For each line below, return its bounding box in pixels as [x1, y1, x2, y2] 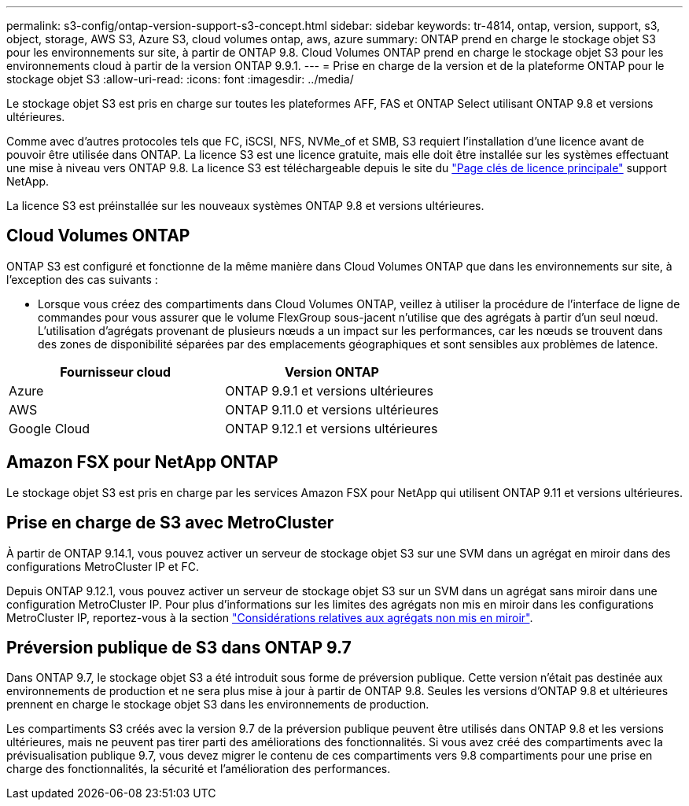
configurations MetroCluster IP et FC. [6, 559, 199, 573]
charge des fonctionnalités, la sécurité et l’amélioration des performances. [6, 762, 391, 776]
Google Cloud [9, 420, 90, 436]
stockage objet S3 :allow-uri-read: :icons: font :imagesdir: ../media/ [6, 72, 354, 86]
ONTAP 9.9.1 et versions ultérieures [225, 382, 433, 399]
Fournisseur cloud [60, 363, 171, 380]
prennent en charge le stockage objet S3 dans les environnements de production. [6, 697, 429, 712]
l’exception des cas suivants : [6, 272, 158, 286]
